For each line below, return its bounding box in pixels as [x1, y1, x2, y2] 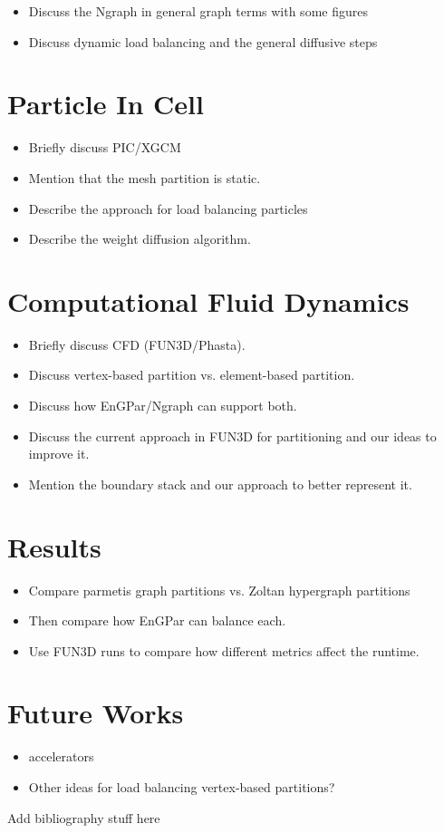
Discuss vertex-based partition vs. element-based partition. [28, 365, 355, 384]
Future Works [7, 694, 184, 731]
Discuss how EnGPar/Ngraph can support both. [28, 396, 297, 414]
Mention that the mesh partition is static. [28, 168, 261, 187]
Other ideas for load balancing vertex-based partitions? [28, 778, 335, 796]
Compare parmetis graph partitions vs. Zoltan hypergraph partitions [28, 580, 410, 599]
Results [7, 528, 101, 565]
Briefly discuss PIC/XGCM [28, 138, 181, 157]
